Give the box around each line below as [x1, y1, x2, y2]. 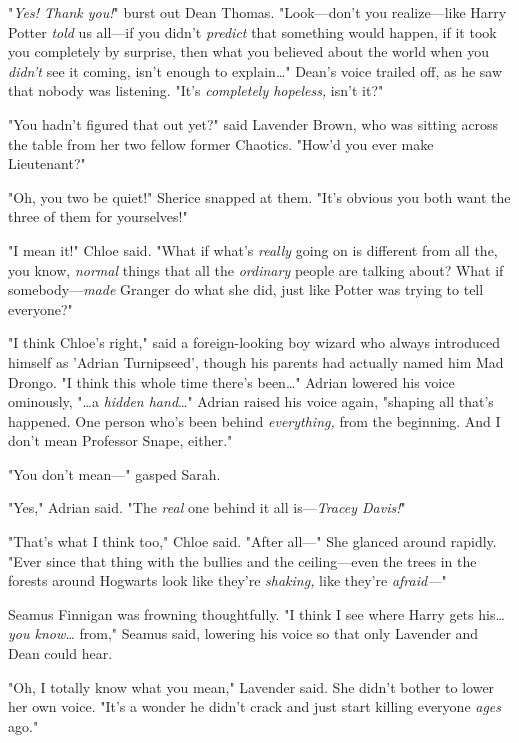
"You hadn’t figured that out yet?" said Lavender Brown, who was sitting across [8, 113, 499, 134]
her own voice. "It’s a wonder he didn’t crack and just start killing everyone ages [8, 696, 502, 717]
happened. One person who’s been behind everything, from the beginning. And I [8, 410, 501, 431]
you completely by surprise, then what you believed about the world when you [8, 41, 489, 62]
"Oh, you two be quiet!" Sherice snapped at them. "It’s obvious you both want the [8, 186, 511, 207]
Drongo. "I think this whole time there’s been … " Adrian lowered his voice [8, 371, 455, 392]
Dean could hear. [8, 643, 113, 664]
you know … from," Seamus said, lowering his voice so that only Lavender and [8, 623, 479, 644]
